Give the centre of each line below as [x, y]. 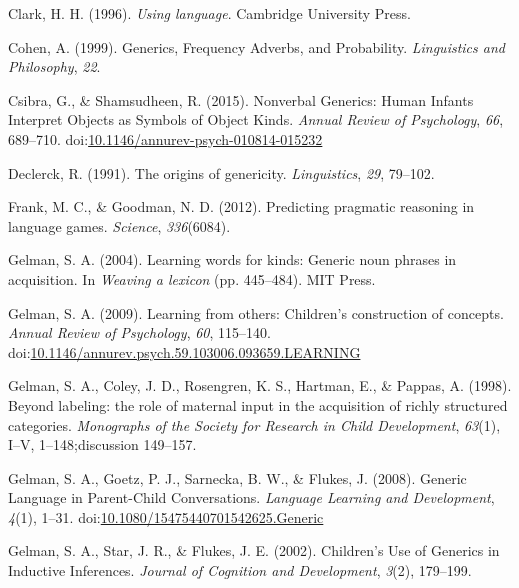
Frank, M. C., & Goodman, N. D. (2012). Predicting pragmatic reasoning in [241, 206]
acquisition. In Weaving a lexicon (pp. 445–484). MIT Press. [192, 278]
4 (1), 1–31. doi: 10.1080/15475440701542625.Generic [166, 516]
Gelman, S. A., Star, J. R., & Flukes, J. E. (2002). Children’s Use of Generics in [254, 550]
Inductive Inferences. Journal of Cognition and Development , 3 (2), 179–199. [240, 570]
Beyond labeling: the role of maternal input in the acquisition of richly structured [258, 404]
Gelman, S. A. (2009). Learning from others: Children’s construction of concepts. [256, 312]
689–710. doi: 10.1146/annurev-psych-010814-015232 [165, 138]
